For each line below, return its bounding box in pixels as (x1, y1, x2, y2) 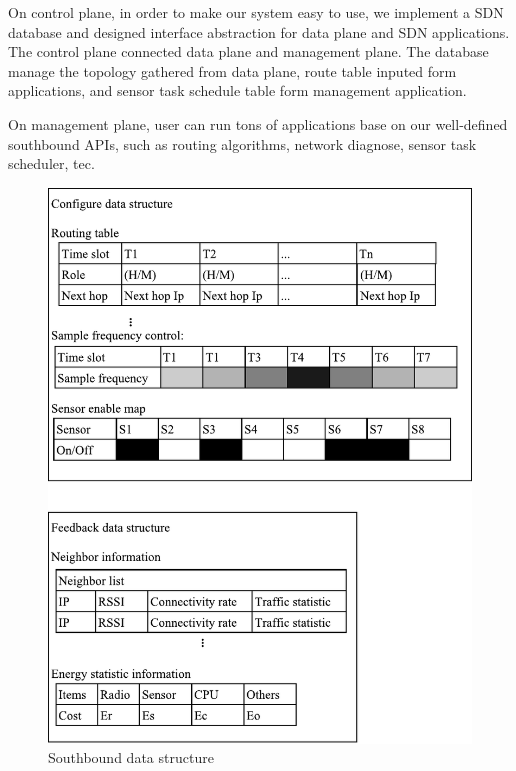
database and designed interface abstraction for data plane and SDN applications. (8, 21, 510, 42)
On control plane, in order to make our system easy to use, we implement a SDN (8, 2, 504, 22)
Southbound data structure (48, 747, 214, 768)
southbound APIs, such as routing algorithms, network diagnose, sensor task (8, 133, 477, 154)
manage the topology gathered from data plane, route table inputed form (8, 60, 457, 81)
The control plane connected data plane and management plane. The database (8, 41, 489, 62)
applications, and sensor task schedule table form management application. (8, 80, 467, 101)
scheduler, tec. (8, 153, 95, 174)
